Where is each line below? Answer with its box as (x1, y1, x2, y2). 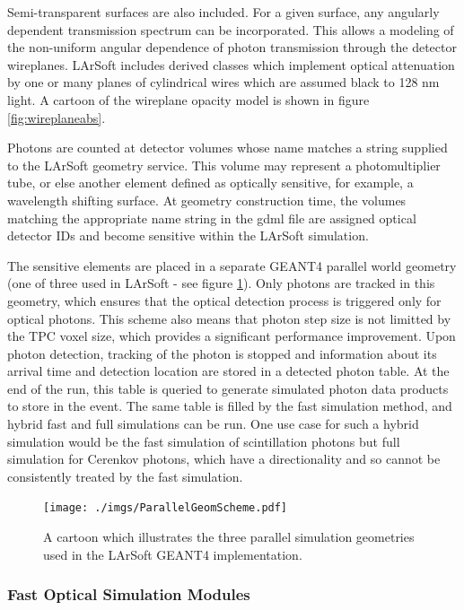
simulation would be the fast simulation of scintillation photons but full (7, 431, 400, 450)
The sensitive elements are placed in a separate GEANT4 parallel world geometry (7, 256, 457, 274)
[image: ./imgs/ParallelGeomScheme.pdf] (43, 501, 288, 515)
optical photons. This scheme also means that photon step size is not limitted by (7, 309, 451, 327)
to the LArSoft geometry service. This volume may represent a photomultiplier (7, 155, 441, 174)
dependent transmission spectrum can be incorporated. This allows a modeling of (7, 20, 454, 39)
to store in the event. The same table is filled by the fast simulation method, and (7, 396, 452, 415)
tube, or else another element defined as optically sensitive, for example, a (7, 173, 414, 192)
